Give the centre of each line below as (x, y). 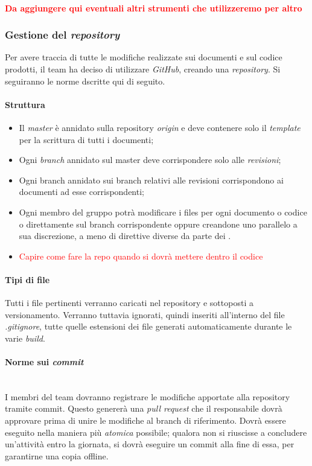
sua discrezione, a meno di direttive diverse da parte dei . (125, 236)
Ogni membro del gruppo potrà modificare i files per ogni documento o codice (163, 212)
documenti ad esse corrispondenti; (81, 192)
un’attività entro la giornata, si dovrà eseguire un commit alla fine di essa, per (150, 444)
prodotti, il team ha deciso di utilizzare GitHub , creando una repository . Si (143, 69)
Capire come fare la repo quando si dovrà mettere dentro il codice (141, 256)
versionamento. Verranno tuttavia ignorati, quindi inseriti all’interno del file (145, 314)
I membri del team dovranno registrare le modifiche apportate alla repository (148, 396)
